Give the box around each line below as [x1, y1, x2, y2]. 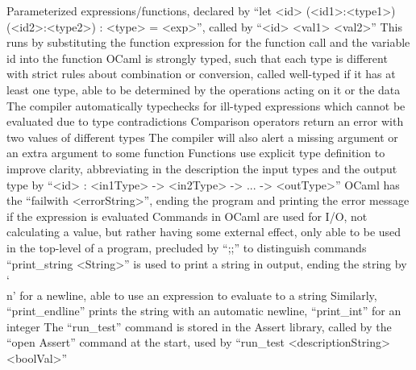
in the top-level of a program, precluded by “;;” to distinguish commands [6, 239, 367, 256]
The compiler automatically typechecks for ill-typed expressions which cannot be [6, 97, 406, 114]
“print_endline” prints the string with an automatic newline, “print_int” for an [6, 302, 401, 319]
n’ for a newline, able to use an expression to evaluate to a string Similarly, [6, 286, 377, 303]
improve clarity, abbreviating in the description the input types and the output [6, 160, 397, 177]
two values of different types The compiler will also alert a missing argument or [6, 128, 398, 145]
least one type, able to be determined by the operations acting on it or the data [6, 81, 401, 98]
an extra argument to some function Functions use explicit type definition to [6, 144, 385, 161]
